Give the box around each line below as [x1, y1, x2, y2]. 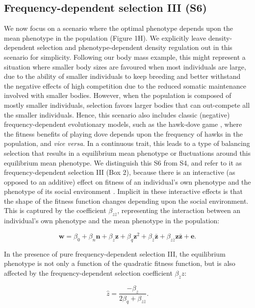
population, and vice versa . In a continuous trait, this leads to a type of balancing [4, 138, 250, 148]
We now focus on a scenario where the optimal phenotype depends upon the [4, 23, 233, 33]
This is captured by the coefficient [4, 205, 106, 215]
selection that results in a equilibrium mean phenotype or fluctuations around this [4, 147, 251, 158]
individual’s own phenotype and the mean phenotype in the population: [4, 215, 220, 226]
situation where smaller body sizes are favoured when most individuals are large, [4, 61, 246, 71]
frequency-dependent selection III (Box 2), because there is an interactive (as [4, 167, 235, 177]
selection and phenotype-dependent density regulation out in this [37, 42, 232, 52]
